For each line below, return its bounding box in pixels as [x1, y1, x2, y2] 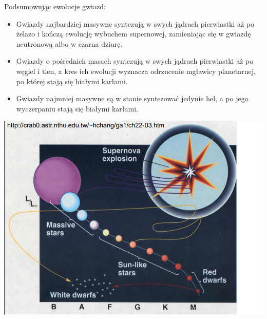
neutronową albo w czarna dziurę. [16, 38, 123, 49]
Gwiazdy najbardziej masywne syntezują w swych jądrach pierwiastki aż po [16, 18, 255, 29]
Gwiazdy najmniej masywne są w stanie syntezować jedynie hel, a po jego [16, 93, 249, 104]
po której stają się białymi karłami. [16, 76, 128, 86]
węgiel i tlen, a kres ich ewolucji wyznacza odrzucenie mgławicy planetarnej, [16, 65, 256, 76]
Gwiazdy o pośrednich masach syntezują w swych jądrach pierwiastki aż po [16, 55, 254, 66]
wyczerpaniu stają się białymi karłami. [16, 103, 138, 114]
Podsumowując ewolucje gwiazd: [4, 1, 106, 11]
